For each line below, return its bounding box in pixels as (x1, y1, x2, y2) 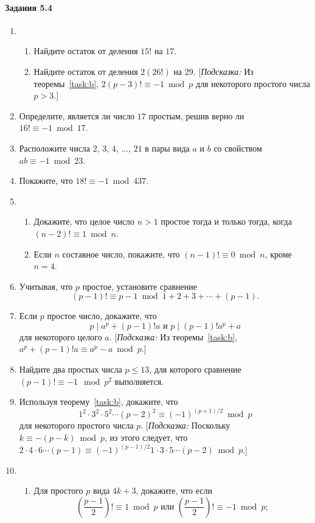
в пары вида (145, 141, 190, 154)
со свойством (213, 141, 262, 154)
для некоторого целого (19, 330, 102, 343)
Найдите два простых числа (19, 363, 122, 376)
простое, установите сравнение (82, 279, 197, 292)
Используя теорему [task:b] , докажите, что (19, 395, 178, 408)
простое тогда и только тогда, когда (161, 215, 292, 228)
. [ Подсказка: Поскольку (140, 419, 230, 432)
